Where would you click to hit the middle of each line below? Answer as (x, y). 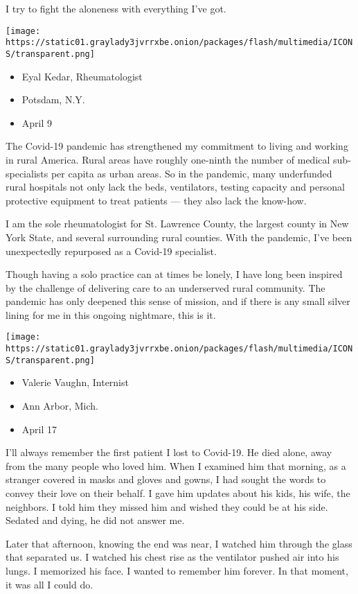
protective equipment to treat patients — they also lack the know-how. (156, 200)
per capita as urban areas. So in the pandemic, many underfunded (191, 173)
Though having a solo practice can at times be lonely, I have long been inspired (174, 274)
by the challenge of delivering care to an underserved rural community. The (165, 287)
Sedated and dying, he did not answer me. (95, 520)
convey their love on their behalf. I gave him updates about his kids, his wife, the (178, 493)
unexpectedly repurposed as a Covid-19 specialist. (111, 251)
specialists (27, 173)
